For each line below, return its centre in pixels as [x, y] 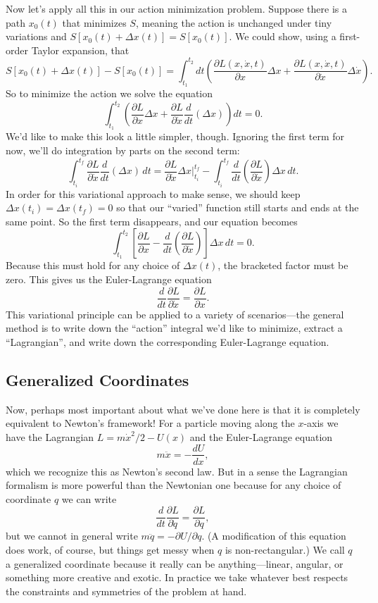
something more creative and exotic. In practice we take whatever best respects [177, 577]
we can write [89, 498]
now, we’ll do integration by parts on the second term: [123, 150]
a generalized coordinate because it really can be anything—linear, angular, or [175, 563]
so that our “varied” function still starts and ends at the [238, 207]
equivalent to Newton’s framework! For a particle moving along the [150, 423]
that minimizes [94, 22]
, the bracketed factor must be [283, 265]
